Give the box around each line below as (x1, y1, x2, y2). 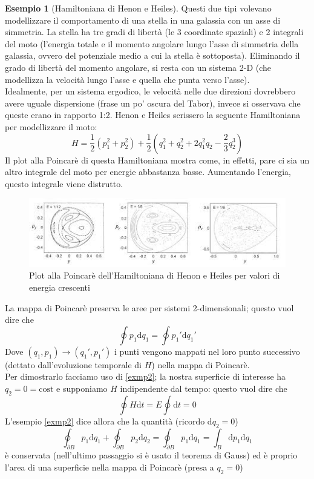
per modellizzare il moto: (5, 120, 97, 133)
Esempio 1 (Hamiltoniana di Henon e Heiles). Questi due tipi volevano (5, 2, 272, 14)
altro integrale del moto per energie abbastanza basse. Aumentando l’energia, (5, 165, 291, 178)
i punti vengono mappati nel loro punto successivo (114, 345, 300, 357)
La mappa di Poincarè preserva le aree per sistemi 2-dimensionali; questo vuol (5, 301, 294, 314)
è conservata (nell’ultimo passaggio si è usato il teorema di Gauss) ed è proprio (5, 449, 298, 461)
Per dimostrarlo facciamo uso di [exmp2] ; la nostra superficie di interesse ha (5, 370, 286, 383)
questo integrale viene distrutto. (5, 177, 123, 190)
